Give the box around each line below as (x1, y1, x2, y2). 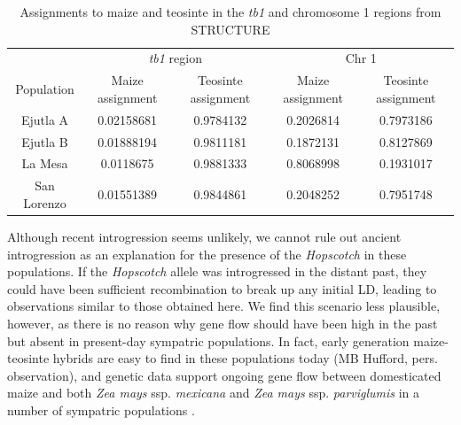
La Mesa (21, 154, 68, 173)
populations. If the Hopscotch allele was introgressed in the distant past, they (7, 262, 427, 281)
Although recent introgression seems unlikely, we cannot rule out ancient (7, 227, 402, 245)
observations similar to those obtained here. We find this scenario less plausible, (7, 297, 441, 315)
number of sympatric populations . (7, 400, 195, 419)
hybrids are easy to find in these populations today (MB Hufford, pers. (52, 349, 438, 367)
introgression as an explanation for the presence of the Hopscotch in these (7, 244, 407, 263)
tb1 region (148, 49, 202, 67)
